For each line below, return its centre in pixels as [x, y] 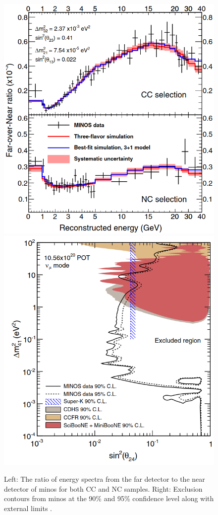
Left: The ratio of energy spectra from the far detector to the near [105, 479]
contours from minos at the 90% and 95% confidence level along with [109, 498]
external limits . [28, 508]
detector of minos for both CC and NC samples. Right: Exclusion [103, 488]
